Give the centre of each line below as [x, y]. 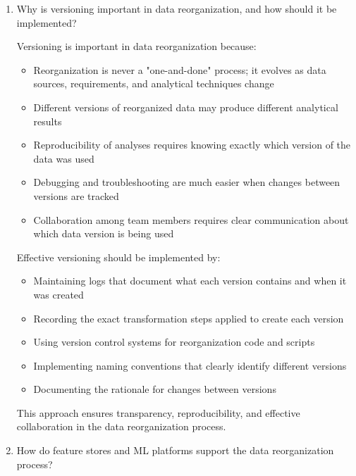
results [48, 121]
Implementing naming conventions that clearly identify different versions [190, 365]
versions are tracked [76, 195]
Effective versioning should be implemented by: [118, 257]
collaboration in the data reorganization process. [121, 426]
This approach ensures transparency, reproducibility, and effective [158, 412]
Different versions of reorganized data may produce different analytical [186, 107]
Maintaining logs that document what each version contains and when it [190, 281]
